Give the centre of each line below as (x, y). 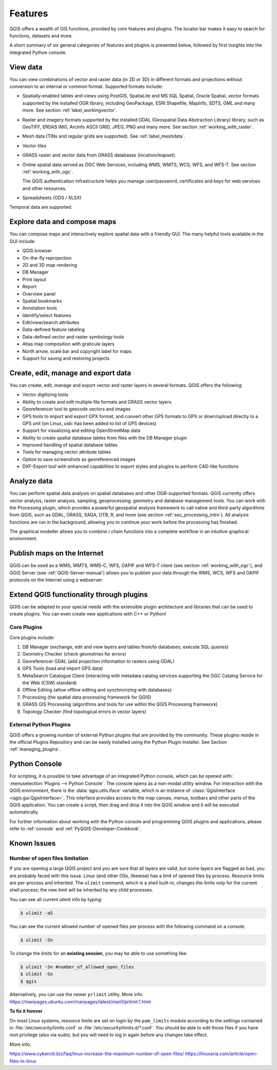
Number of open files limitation (49, 858)
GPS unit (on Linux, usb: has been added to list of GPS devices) (89, 423)
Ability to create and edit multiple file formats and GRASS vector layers (97, 402)
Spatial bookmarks (42, 301)
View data (26, 67)
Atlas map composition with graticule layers (68, 344)
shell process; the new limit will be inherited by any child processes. (81, 890)
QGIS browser (37, 251)
